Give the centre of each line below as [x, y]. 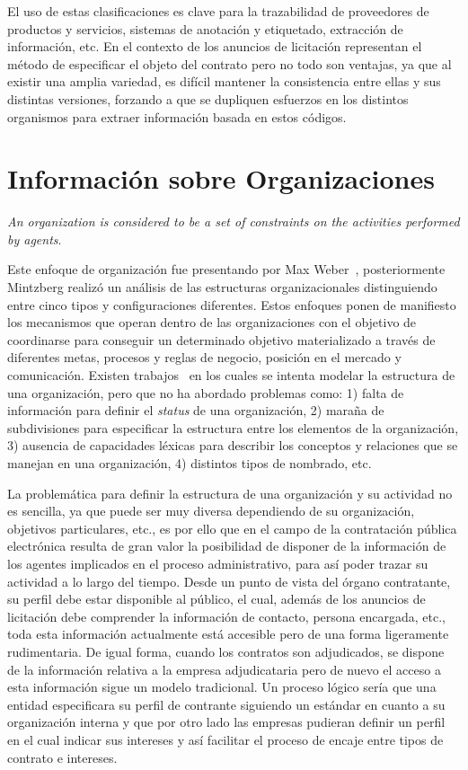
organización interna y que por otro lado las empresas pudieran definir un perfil [226, 722]
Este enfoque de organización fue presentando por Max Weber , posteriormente [226, 269]
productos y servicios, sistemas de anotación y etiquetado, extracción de [205, 28]
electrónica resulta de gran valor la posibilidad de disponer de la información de [227, 546]
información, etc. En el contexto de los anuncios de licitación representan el [215, 46]
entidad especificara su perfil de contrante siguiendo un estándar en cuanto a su [226, 704]
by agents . [35, 239]
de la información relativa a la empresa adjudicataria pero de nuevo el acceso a [224, 669]
